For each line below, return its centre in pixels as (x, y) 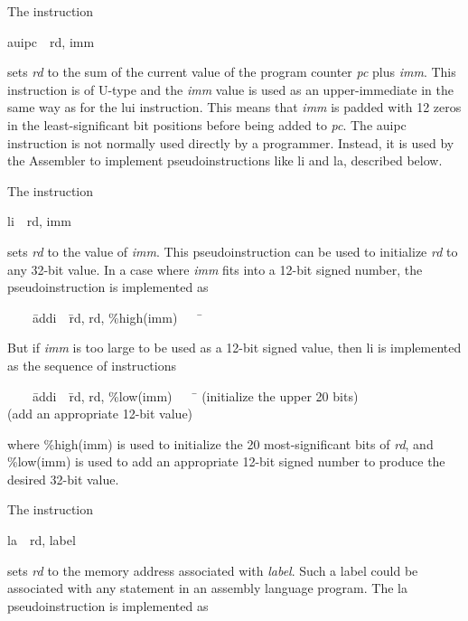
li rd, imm (39, 221)
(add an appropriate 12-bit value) (100, 414)
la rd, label (42, 540)
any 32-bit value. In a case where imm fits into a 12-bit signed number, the (215, 269)
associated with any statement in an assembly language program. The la (208, 588)
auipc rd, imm (51, 41)
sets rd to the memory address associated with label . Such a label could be (213, 570)
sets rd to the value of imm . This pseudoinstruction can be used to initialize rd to (233, 251)
